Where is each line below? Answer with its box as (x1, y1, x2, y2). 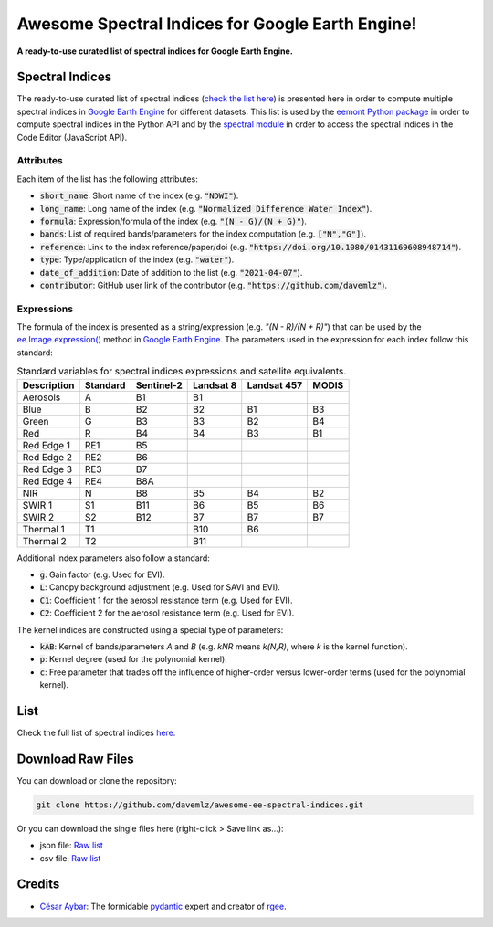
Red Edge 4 (22, 475, 73, 488)
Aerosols (22, 391, 61, 404)
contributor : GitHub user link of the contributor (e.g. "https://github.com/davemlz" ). (39, 279, 388, 290)
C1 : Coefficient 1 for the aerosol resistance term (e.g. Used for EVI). (39, 595, 293, 606)
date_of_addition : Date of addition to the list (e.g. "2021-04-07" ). (39, 267, 303, 278)
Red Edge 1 (22, 438, 70, 451)
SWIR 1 (22, 499, 53, 511)
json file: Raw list (39, 840, 104, 851)
